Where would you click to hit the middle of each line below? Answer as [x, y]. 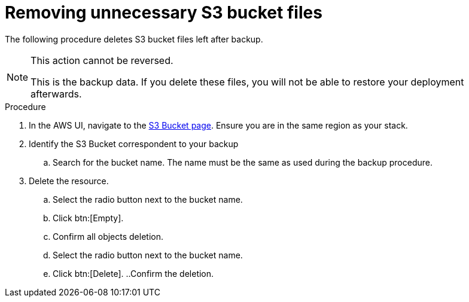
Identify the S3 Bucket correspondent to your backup [134, 144]
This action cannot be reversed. [102, 60]
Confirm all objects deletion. [108, 236]
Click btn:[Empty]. [88, 218]
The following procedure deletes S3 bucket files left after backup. [134, 39]
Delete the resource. [69, 181]
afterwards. [56, 94]
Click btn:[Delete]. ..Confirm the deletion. [133, 273]
